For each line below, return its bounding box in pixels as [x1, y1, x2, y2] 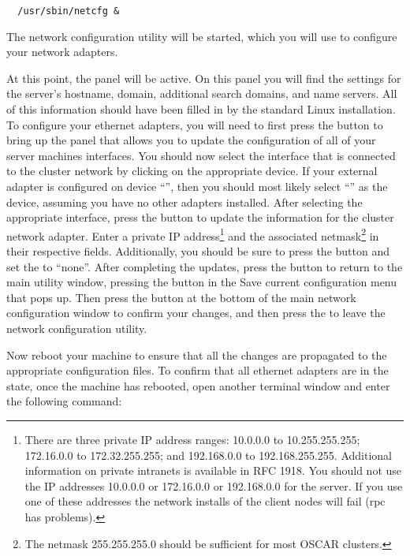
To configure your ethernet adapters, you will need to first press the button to [6, 116, 383, 132]
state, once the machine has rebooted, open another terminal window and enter [6, 377, 390, 394]
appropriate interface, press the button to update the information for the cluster [6, 209, 394, 226]
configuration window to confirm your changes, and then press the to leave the [6, 304, 386, 321]
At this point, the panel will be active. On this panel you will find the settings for [6, 69, 401, 86]
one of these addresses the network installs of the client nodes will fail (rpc [24, 493, 386, 509]
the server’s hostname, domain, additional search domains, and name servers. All [6, 85, 397, 102]
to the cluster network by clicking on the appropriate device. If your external [6, 162, 378, 179]
